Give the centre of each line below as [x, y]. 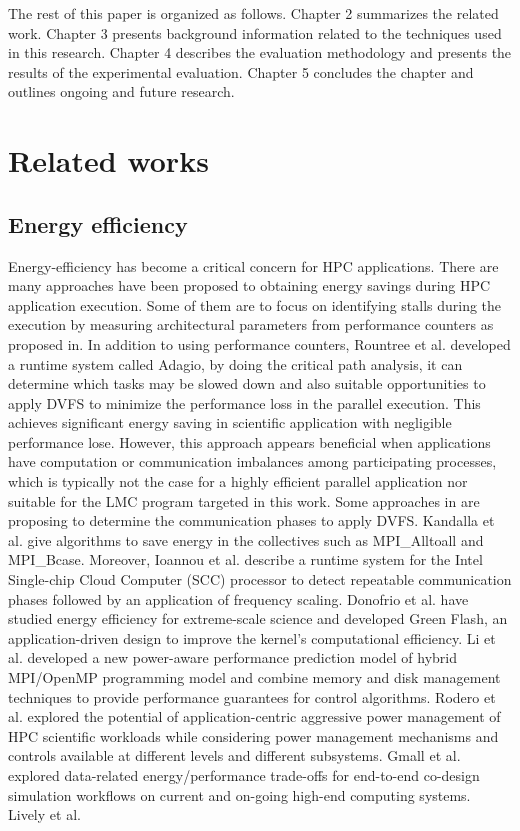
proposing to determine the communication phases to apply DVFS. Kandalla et [251, 520]
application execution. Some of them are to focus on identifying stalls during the [255, 304]
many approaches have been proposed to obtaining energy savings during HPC [249, 285]
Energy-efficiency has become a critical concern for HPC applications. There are [253, 265]
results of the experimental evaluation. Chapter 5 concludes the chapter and [241, 71]
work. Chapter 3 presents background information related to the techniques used [255, 32]
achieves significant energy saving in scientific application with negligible [230, 422]
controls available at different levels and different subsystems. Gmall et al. [234, 755]
